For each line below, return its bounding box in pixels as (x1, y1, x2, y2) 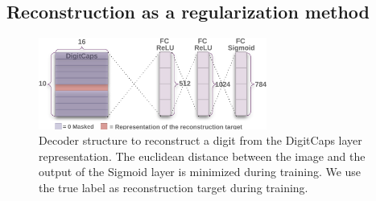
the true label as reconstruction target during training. (39, 178, 308, 195)
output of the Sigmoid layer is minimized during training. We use (39, 163, 362, 180)
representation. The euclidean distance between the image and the (39, 147, 366, 164)
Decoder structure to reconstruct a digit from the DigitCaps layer (39, 132, 362, 149)
